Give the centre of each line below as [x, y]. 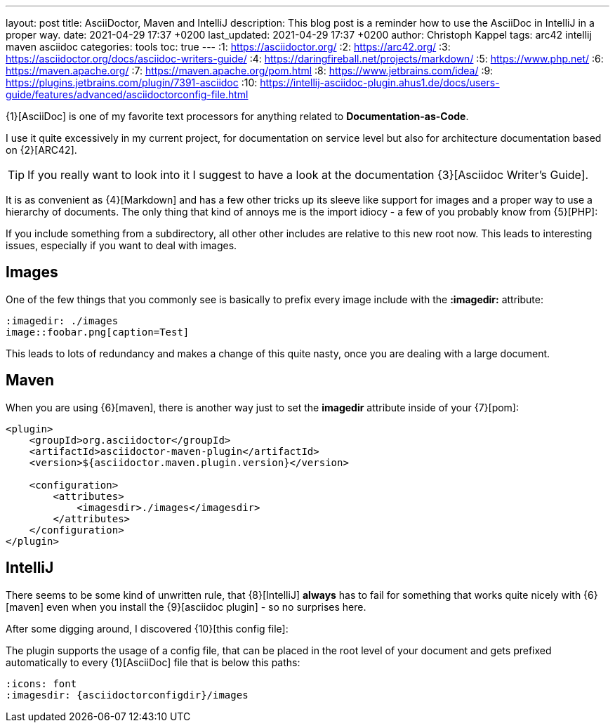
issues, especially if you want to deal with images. [121, 245]
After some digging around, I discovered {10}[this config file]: [147, 628]
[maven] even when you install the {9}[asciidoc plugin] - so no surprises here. [186, 607]
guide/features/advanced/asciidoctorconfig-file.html [127, 94]
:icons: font [41, 683]
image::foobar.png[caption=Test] [98, 332]
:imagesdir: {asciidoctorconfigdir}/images [127, 695]
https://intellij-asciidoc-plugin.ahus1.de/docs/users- [380, 82]
